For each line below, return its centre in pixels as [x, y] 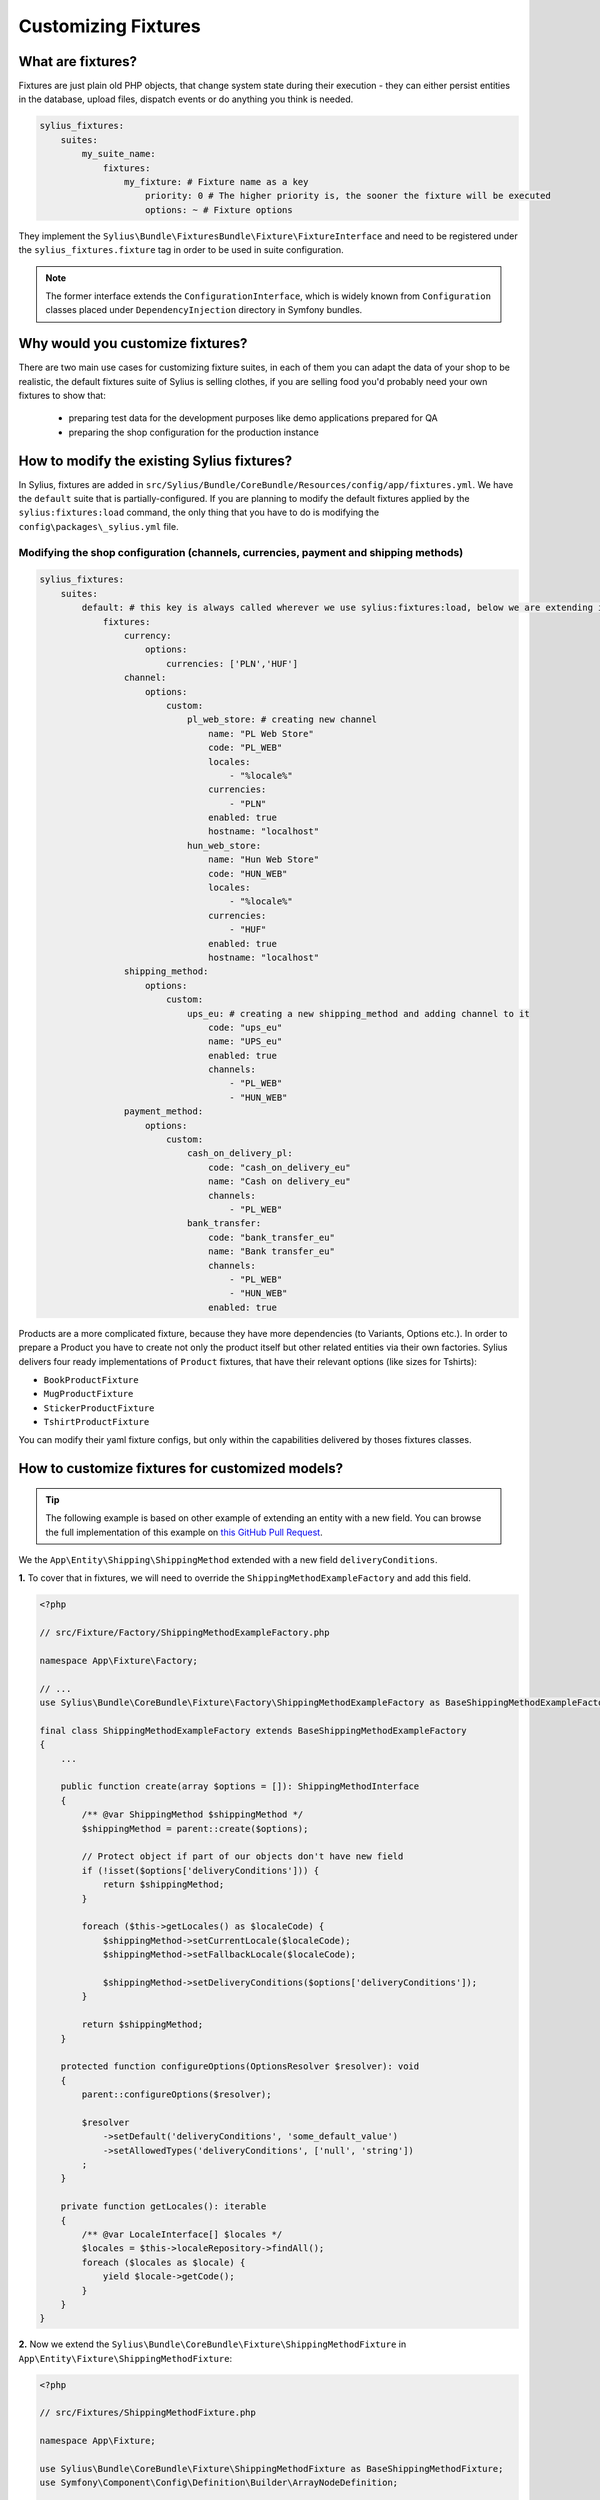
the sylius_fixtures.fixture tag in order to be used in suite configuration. [181, 250]
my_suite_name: [119, 154]
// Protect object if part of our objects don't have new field [242, 1856]
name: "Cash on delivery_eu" [279, 1181]
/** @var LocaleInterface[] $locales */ [182, 2234]
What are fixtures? [77, 61]
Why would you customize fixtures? [133, 343]
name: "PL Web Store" [261, 733]
